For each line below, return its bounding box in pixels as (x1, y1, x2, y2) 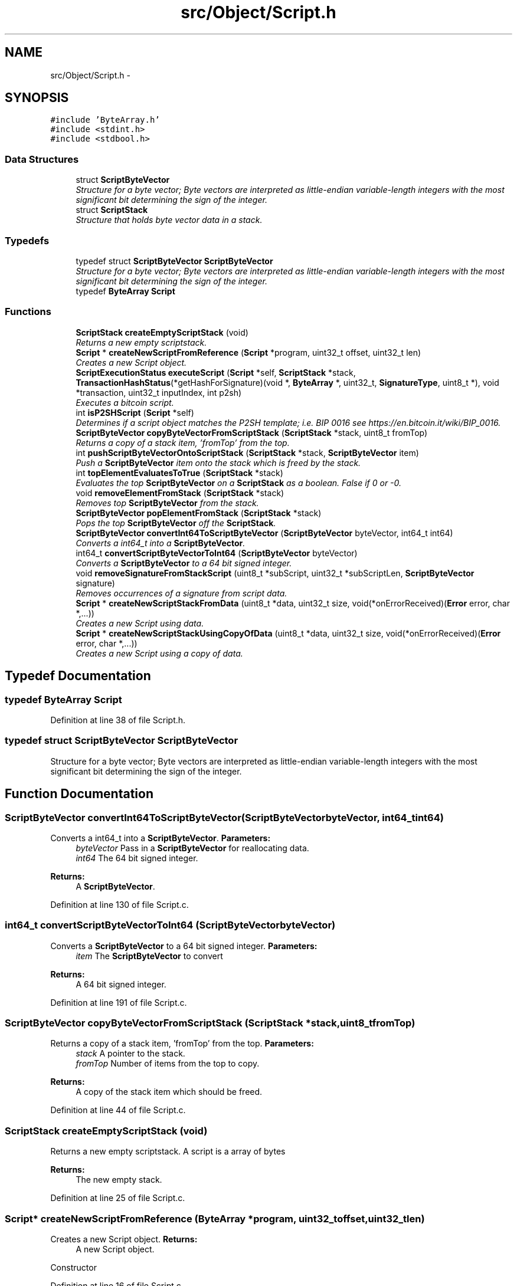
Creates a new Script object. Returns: (50, 1233, 198, 1244)
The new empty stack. (76, 1175, 162, 1185)
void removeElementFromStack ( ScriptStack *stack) (76, 487, 284, 498)
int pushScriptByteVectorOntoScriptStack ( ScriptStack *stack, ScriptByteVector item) (76, 447, 419, 458)
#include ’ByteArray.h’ (50, 115, 160, 125)
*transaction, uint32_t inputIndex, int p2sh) (76, 387, 242, 398)
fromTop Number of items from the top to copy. (76, 1058, 260, 1069)
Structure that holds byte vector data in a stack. (76, 215, 263, 225)
